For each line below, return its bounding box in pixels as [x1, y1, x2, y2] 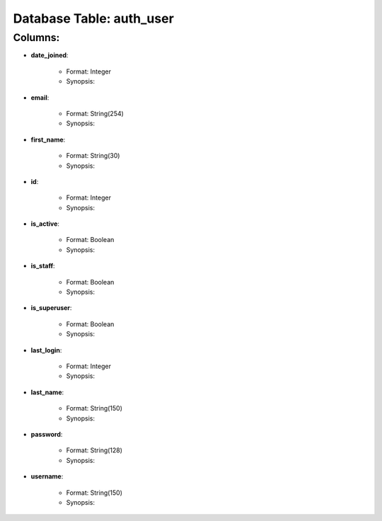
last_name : [30, 388, 64, 396]
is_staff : [30, 262, 56, 270]
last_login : [30, 345, 62, 354]
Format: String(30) [66, 151, 120, 160]
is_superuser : [30, 304, 72, 312]
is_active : [30, 219, 60, 228]
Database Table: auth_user [13, 11, 175, 26]
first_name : [30, 135, 66, 144]
